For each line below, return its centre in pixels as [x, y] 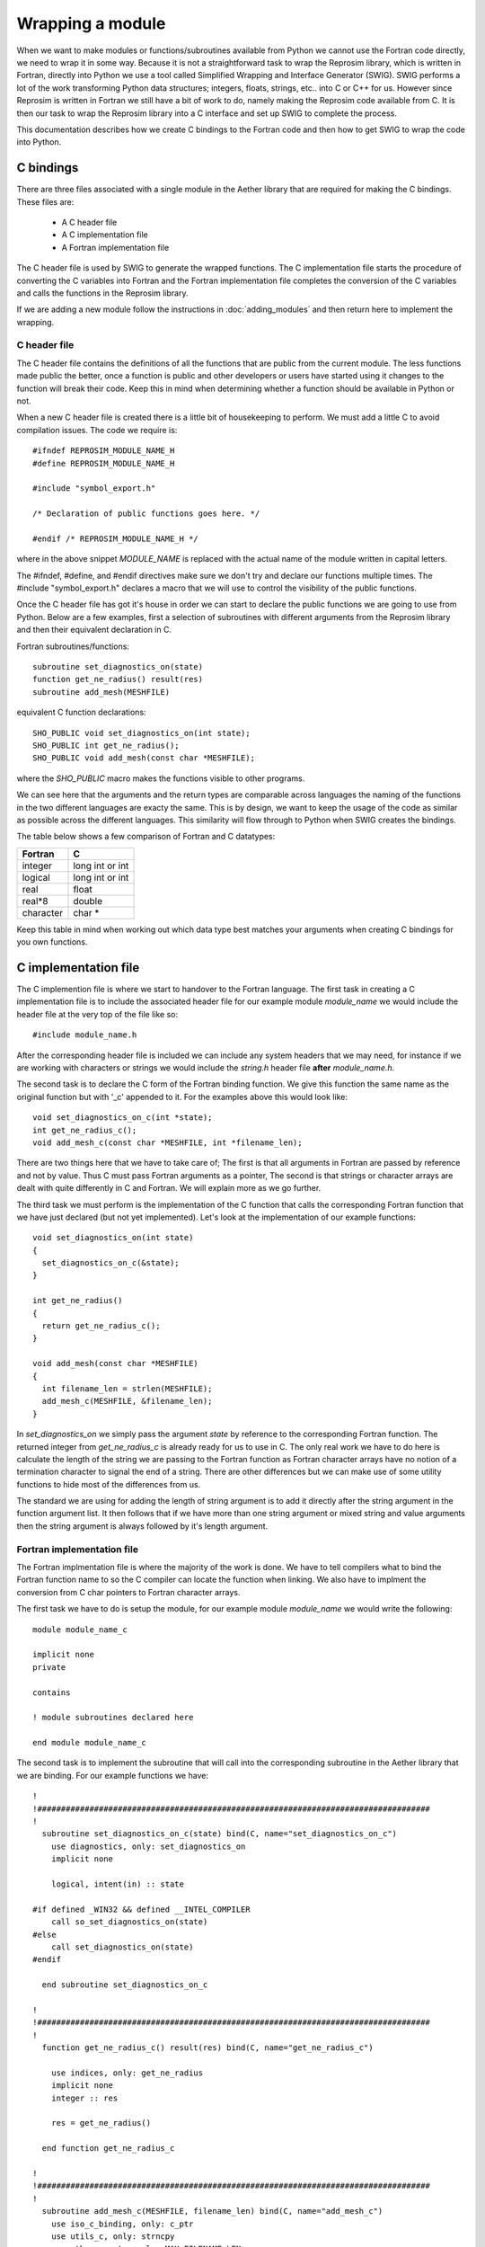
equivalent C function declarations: [82, 712]
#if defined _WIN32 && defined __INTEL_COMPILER [141, 1909]
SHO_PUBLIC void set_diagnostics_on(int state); [141, 733]
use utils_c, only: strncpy [113, 2236]
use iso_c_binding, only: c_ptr [122, 2224]
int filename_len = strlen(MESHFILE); [127, 1388]
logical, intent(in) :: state [117, 1884]
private [49, 1667]
